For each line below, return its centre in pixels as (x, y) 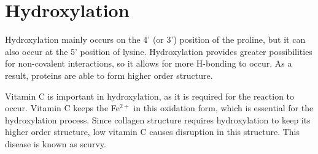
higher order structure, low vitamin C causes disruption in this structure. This (152, 132)
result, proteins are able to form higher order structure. (109, 75)
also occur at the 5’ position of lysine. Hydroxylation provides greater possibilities (159, 51)
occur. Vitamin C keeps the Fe (62, 108)
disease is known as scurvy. (56, 143)
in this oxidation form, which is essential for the (223, 108)
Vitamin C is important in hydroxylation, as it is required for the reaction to (150, 96)
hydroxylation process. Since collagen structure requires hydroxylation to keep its (158, 119)
